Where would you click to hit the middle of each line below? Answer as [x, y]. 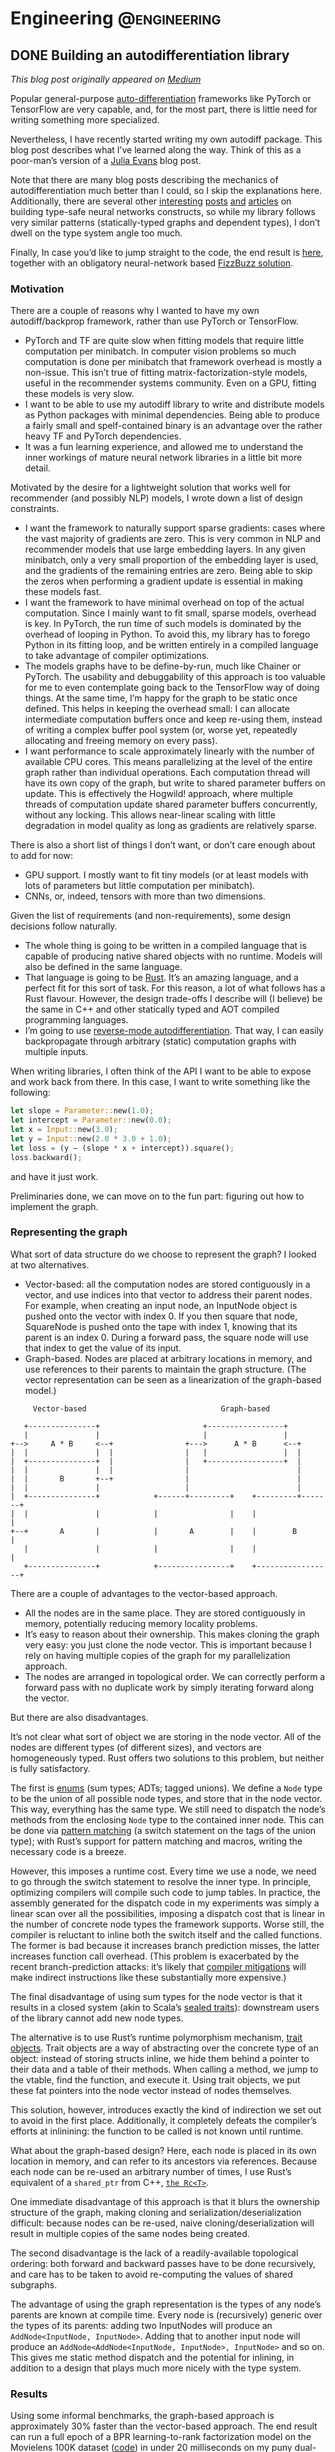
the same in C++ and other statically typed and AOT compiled [152, 1009]
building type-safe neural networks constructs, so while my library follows [163, 211]
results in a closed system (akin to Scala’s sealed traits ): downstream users [165, 2007]
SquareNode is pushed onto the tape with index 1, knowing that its [161, 1326]
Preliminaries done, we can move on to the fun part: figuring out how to [157, 1196]
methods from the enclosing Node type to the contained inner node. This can [167, 1819]
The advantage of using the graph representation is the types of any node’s [166, 2304]
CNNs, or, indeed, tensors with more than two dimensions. [145, 896]
